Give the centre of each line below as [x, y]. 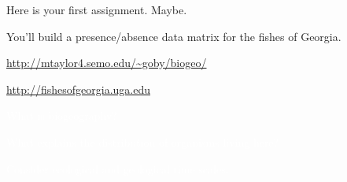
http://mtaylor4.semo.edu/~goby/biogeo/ [107, 63]
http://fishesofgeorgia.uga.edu [79, 89]
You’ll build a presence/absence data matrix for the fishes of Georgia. [174, 36]
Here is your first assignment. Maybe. [97, 9]
